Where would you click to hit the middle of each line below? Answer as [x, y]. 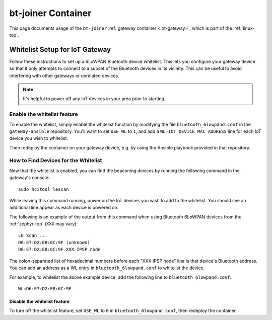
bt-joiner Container [50, 13]
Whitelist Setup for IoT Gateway [60, 50]
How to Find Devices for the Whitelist [56, 161]
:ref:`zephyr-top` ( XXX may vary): [44, 224]
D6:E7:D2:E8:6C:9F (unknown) [54, 242]
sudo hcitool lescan [44, 189]
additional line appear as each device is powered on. [64, 208]
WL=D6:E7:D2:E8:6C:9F [45, 289]
